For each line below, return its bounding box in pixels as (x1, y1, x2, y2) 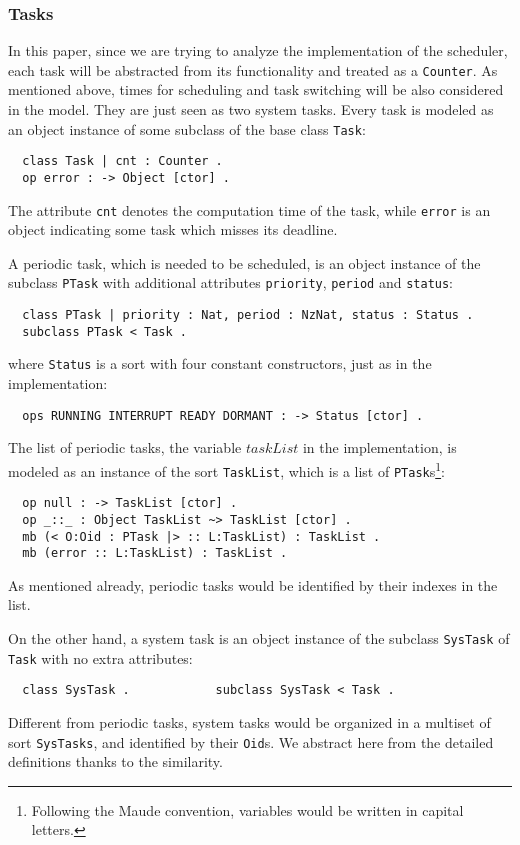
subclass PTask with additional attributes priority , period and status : (8, 272, 454, 293)
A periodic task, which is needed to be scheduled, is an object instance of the (8, 252, 481, 273)
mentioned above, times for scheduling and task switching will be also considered (8, 79, 504, 100)
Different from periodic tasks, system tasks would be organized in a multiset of (8, 712, 491, 733)
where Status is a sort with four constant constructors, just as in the (8, 353, 432, 374)
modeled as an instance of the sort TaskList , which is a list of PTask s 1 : (8, 457, 445, 481)
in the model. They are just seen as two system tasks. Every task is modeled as (8, 99, 494, 120)
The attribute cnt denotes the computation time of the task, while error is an (8, 199, 491, 220)
